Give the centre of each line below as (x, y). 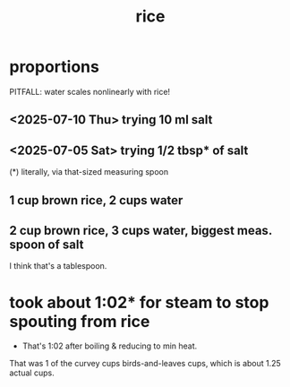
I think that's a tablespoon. (58, 266)
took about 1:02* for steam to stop (139, 302)
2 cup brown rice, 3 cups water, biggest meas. (141, 230)
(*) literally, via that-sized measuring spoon (89, 172)
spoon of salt (47, 244)
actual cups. (32, 373)
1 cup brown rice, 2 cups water (96, 200)
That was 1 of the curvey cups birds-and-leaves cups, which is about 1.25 (145, 364)
